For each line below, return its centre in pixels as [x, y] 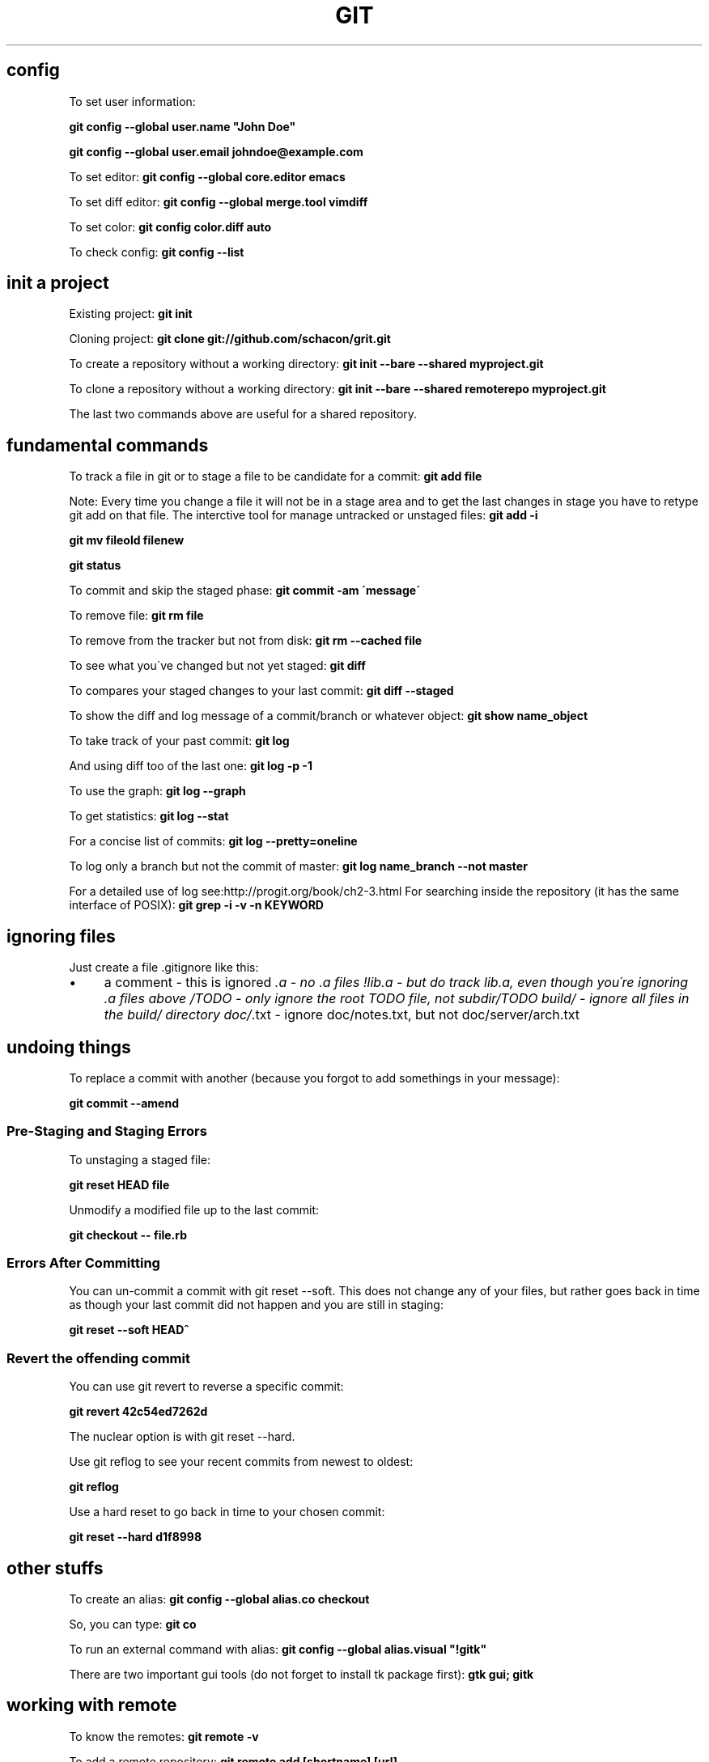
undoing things [69, 1047]
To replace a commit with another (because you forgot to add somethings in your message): [314, 1078]
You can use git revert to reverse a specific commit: [206, 1387]
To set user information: [132, 101]
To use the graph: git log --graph [157, 791]
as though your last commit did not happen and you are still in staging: [256, 1305]
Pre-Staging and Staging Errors [107, 1131]
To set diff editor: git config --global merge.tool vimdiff [219, 201]
